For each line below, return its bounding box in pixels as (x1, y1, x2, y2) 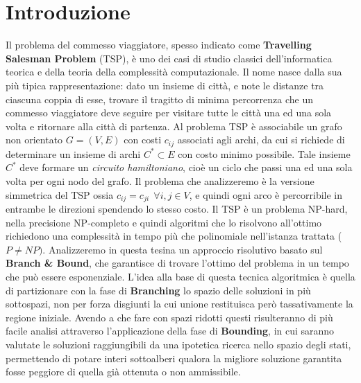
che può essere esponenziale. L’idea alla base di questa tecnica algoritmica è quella (6, 269, 355, 283)
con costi (124, 132, 162, 147)
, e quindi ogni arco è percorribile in (189, 187, 343, 202)
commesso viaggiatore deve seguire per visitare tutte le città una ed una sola (6, 105, 332, 120)
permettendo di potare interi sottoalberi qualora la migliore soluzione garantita (6, 350, 342, 365)
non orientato (6, 132, 63, 147)
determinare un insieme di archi (6, 146, 141, 161)
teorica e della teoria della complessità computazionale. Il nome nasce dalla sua (6, 64, 342, 79)
